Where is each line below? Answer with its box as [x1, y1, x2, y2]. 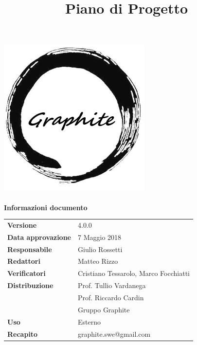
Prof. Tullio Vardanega [78, 280, 146, 291]
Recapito [7, 328, 38, 339]
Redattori [7, 256, 40, 266]
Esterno [78, 316, 101, 327]
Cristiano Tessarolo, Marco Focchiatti [78, 268, 190, 278]
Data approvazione [7, 232, 71, 242]
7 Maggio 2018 [78, 232, 122, 242]
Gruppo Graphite [78, 304, 130, 314]
